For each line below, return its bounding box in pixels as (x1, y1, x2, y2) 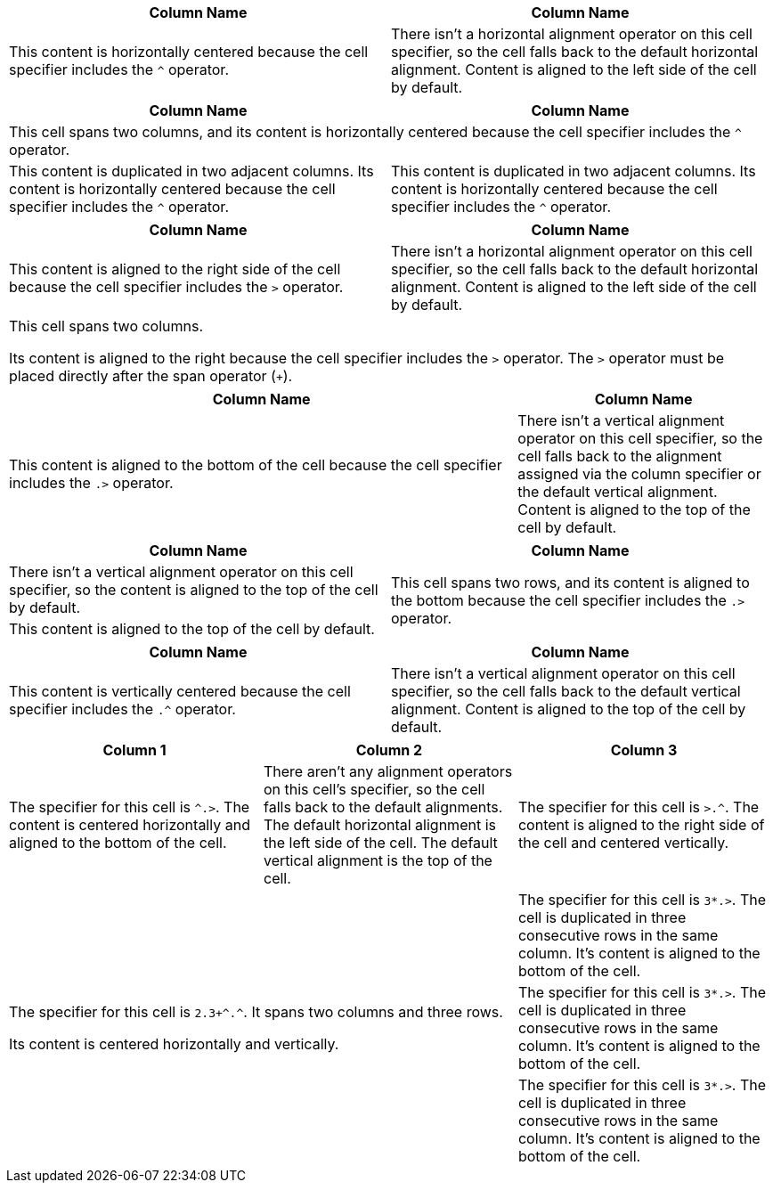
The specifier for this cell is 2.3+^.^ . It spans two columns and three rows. (9, 1003, 503, 1021)
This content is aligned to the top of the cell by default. (9, 620, 375, 638)
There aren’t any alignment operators (263, 762, 513, 780)
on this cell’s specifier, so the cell (263, 780, 485, 798)
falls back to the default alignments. (263, 798, 503, 816)
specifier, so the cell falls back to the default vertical (391, 682, 741, 700)
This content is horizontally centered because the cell (9, 43, 369, 61)
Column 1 (102, 741, 167, 759)
